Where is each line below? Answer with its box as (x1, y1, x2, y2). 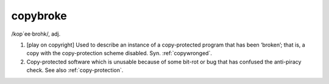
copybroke (11, 9, 67, 22)
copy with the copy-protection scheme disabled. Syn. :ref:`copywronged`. (26, 50, 213, 57)
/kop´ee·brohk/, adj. (11, 30, 61, 37)
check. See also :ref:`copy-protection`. (26, 66, 124, 74)
